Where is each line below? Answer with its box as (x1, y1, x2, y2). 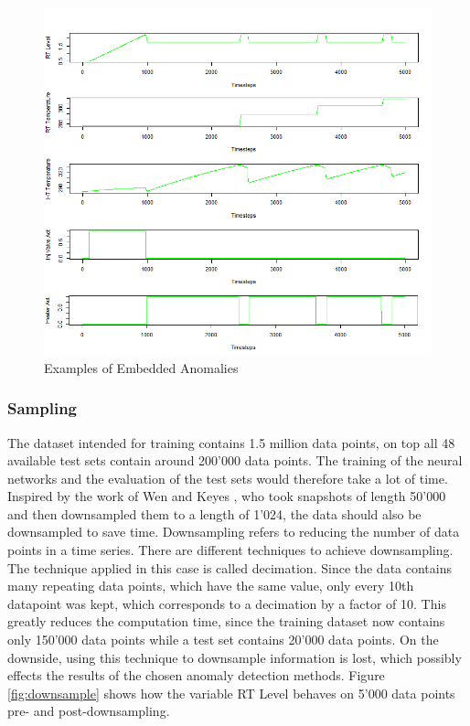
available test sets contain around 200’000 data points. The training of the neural (7, 451, 463, 470)
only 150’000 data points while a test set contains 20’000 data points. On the (7, 630, 439, 649)
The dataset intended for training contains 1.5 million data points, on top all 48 (7, 432, 455, 452)
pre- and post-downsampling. (7, 701, 170, 721)
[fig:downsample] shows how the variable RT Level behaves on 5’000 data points (7, 683, 455, 702)
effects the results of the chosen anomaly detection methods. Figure (7, 666, 385, 685)
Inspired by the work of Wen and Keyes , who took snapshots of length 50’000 (7, 486, 446, 506)
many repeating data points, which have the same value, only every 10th (7, 576, 414, 595)
